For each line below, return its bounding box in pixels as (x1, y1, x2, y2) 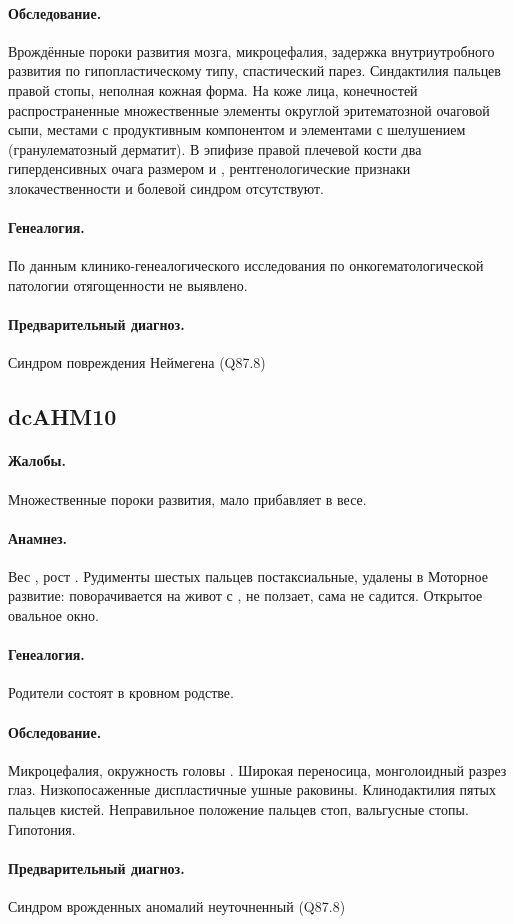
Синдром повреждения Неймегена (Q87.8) (8, 352, 266, 373)
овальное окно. (8, 605, 99, 626)
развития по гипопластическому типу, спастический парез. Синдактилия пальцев (8, 60, 501, 81)
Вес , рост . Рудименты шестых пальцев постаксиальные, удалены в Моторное (8, 565, 488, 586)
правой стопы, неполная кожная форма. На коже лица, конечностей (8, 79, 418, 100)
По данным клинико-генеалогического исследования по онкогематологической (8, 255, 484, 276)
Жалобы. (8, 450, 66, 471)
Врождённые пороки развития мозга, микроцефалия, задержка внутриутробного (8, 40, 495, 61)
